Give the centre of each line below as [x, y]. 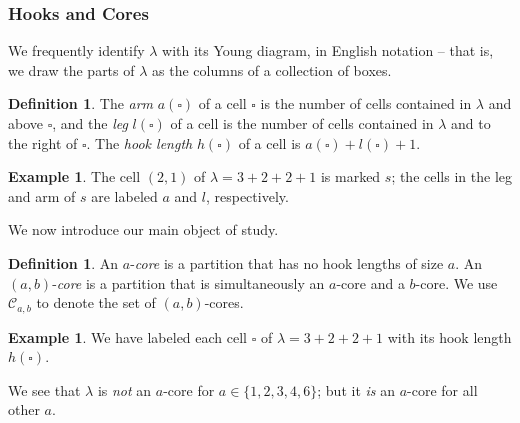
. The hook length [139, 142]
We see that [44, 389]
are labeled [124, 195]
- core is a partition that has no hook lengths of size [287, 262]
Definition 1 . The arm [81, 103]
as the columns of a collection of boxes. [272, 69]
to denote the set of [96, 302]
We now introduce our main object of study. [143, 229]
